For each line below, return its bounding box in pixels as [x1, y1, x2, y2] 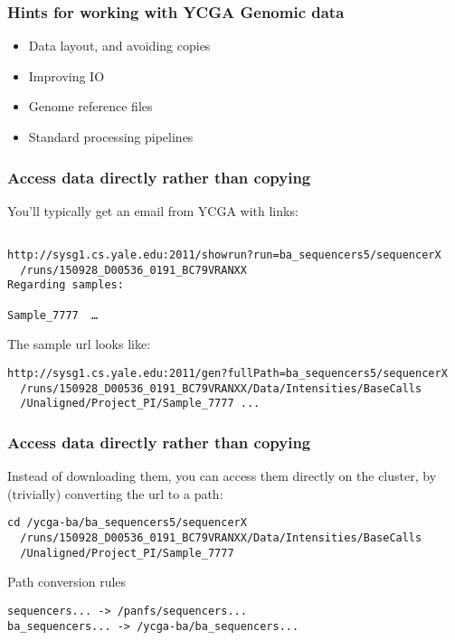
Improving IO [28, 66, 105, 85]
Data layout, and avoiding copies [28, 36, 211, 55]
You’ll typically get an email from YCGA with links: [7, 201, 299, 220]
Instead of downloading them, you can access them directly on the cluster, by [7, 466, 437, 485]
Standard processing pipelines [28, 127, 194, 146]
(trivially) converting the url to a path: [7, 484, 223, 503]
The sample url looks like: [7, 334, 151, 353]
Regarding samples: [7, 278, 124, 292]
